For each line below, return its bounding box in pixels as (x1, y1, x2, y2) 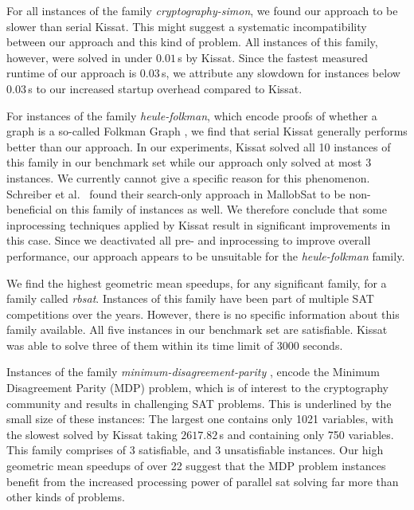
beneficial (6, 201, 53, 218)
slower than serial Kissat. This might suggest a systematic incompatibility (6, 18, 367, 34)
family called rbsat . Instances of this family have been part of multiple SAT (6, 290, 374, 307)
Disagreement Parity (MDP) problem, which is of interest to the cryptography (6, 379, 389, 396)
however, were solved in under (6, 49, 153, 65)
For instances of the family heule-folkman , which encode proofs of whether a (6, 107, 377, 124)
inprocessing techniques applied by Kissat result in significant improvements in (6, 216, 391, 233)
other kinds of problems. (6, 488, 125, 505)
